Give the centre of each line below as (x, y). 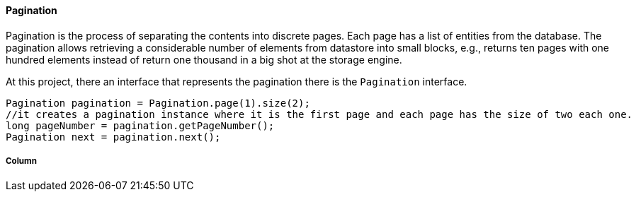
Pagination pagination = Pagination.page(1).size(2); (158, 103)
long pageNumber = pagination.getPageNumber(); (140, 125)
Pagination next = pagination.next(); (113, 137)
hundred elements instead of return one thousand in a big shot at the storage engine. (204, 59)
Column (21, 161)
